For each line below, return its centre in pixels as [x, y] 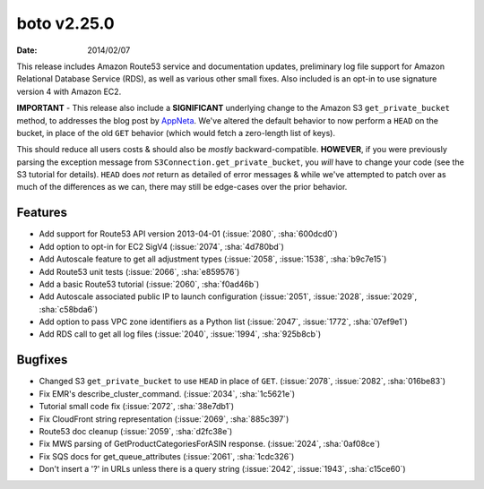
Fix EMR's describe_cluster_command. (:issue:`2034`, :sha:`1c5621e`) [167, 393]
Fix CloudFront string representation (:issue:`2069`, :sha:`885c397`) [164, 419]
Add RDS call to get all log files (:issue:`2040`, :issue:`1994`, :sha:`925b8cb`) [180, 334]
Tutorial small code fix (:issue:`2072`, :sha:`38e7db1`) [137, 407]
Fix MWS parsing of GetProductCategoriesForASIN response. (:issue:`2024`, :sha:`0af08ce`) [210, 444]
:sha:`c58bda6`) [69, 309]
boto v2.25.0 [66, 23]
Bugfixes [42, 360]
